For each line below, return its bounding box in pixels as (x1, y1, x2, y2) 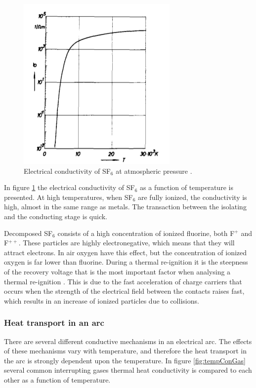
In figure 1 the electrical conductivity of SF (4, 182, 135, 193)
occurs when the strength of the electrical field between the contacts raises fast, (4, 286, 245, 296)
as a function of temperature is (140, 182, 233, 193)
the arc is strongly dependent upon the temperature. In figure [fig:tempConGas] (4, 355, 246, 365)
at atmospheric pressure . (116, 165, 192, 176)
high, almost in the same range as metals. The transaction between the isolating (4, 201, 247, 212)
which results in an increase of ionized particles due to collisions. (4, 295, 199, 306)
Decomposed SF (4, 228, 53, 238)
